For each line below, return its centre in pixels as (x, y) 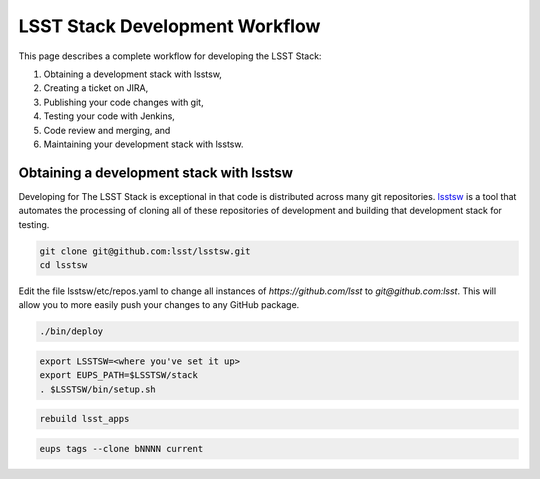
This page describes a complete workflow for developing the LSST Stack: (170, 56)
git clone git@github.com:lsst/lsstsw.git (145, 251)
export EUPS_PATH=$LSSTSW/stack (119, 375)
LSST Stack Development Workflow (169, 26)
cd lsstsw (63, 264)
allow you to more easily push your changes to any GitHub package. (159, 305)
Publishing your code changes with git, (123, 102)
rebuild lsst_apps (84, 419)
